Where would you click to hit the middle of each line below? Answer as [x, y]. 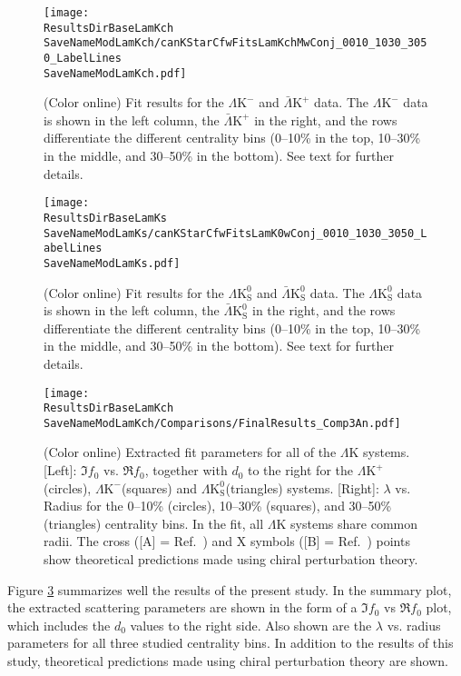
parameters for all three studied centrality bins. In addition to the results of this [230, 643]
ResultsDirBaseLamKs [106, 218]
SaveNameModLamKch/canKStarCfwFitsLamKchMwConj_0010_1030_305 [235, 43]
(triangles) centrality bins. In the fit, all [154, 523]
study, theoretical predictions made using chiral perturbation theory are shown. [228, 661]
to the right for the [300, 470]
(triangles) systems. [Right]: [302, 487]
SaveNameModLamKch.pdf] [115, 73]
